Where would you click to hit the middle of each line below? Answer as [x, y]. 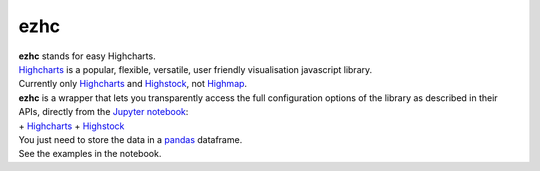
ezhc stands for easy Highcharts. [87, 56]
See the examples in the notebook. [90, 154]
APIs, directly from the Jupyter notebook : [103, 112]
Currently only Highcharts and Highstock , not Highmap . [133, 84]
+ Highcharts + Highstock [71, 126]
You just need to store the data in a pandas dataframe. [130, 139]
